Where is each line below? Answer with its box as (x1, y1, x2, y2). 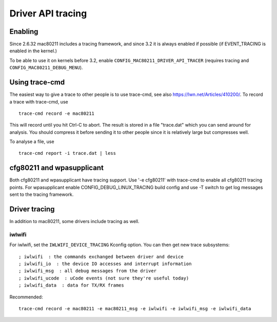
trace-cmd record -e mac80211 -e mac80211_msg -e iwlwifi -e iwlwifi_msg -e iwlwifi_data (18, 306, 251, 311)
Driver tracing (9, 205, 55, 213)
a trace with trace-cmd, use (9, 98, 69, 105)
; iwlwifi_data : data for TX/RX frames (18, 283, 124, 288)
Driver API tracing (9, 8, 87, 19)
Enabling (9, 27, 38, 36)
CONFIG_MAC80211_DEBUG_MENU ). (9, 65, 83, 71)
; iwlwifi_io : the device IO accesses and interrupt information (18, 261, 192, 267)
